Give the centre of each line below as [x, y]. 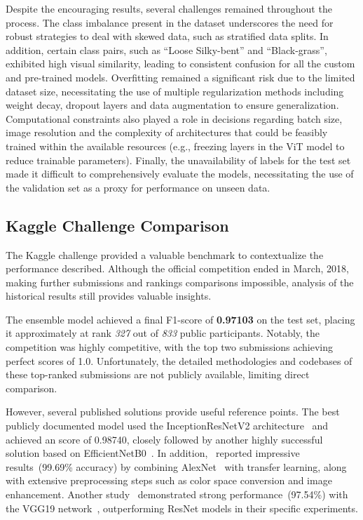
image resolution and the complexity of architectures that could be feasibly [167, 132]
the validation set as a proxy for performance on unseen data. [138, 187]
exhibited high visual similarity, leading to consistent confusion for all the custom [180, 64]
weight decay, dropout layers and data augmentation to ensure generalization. [172, 105]
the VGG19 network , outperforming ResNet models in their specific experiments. [182, 508]
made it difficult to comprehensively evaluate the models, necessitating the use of [180, 174]
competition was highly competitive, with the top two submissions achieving [170, 347]
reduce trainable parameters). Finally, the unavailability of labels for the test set [178, 160]
